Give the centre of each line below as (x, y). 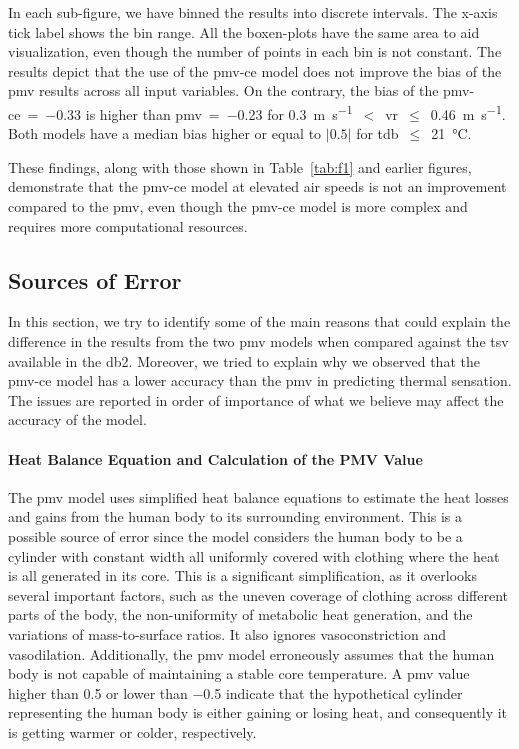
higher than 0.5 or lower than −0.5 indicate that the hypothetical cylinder (235, 692)
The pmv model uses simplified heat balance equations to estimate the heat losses (258, 496)
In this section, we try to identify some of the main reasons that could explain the (259, 321)
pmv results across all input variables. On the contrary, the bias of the (223, 90)
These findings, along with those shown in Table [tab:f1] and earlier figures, (240, 166)
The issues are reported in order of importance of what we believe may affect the (256, 399)
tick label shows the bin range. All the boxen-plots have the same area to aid (244, 31)
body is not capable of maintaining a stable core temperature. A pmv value (239, 673)
